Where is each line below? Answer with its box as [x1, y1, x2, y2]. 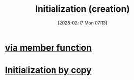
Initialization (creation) [35, 3, 130, 15]
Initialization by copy [5, 65, 92, 76]
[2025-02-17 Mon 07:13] [58, 20, 107, 26]
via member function [5, 42, 92, 53]
